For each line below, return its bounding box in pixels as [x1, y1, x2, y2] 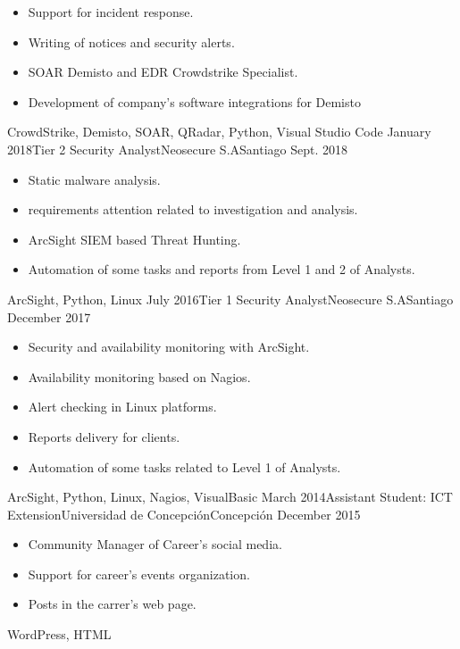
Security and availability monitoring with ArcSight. [28, 337, 310, 356]
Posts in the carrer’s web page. [28, 595, 197, 613]
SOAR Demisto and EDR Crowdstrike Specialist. [28, 62, 298, 81]
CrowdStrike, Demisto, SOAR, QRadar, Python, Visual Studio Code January [7, 122, 431, 141]
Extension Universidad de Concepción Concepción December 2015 [7, 504, 361, 523]
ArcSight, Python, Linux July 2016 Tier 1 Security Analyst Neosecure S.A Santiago [7, 289, 454, 308]
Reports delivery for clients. [28, 427, 180, 445]
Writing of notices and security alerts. [28, 32, 235, 51]
